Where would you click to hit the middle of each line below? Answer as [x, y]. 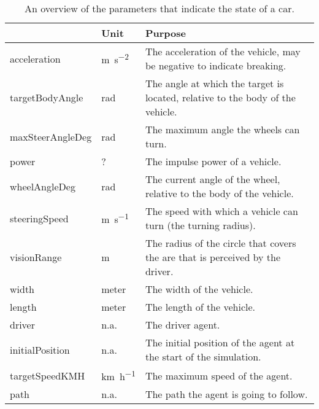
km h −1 [118, 376]
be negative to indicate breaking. [216, 65]
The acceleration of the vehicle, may [223, 51]
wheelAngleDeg [43, 186]
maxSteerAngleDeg [51, 136]
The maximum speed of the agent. [219, 375]
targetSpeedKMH [48, 375]
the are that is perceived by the [213, 257]
